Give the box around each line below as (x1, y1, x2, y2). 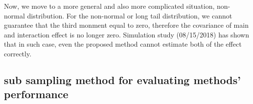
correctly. (4, 48, 32, 58)
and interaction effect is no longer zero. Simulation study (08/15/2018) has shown (4, 29, 249, 39)
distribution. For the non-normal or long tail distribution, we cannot (27, 10, 232, 20)
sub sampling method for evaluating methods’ (4, 72, 241, 87)
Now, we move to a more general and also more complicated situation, (4, 1, 215, 11)
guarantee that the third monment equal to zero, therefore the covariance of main (4, 20, 249, 30)
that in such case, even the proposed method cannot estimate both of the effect (4, 39, 242, 49)
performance (4, 87, 69, 102)
